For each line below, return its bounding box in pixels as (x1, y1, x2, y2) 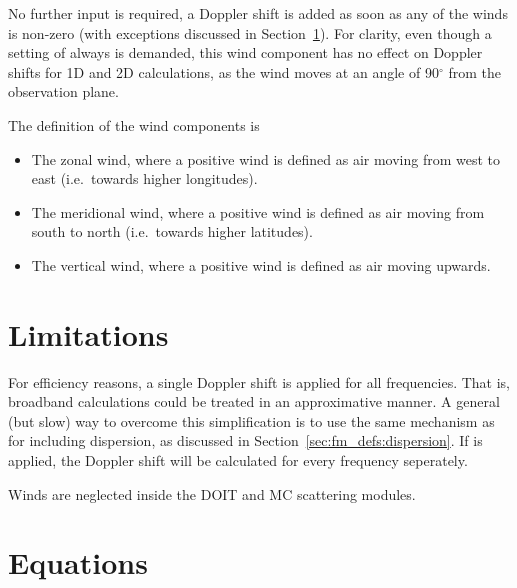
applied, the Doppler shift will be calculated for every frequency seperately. (8, 450, 468, 471)
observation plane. (8, 81, 119, 102)
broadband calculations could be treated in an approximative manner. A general (8, 391, 500, 412)
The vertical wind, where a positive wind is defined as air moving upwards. (31, 254, 491, 275)
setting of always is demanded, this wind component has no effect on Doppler (8, 42, 483, 63)
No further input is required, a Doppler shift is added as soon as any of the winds (8, 3, 508, 23)
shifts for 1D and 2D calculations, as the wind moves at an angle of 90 (8, 61, 439, 82)
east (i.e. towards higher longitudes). (31, 168, 258, 189)
